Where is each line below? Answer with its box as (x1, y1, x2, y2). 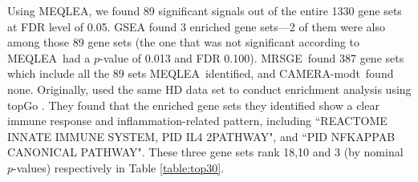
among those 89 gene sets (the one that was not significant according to (7, 34, 360, 51)
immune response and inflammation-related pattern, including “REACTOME (7, 112, 388, 129)
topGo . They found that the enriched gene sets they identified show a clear (7, 96, 379, 113)
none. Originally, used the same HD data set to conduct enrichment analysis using (7, 80, 412, 97)
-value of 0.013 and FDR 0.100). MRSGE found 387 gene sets (99, 49, 404, 66)
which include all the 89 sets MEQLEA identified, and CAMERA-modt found (7, 65, 394, 82)
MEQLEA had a (7, 49, 91, 66)
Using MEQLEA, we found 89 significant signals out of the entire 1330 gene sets (7, 2, 402, 18)
